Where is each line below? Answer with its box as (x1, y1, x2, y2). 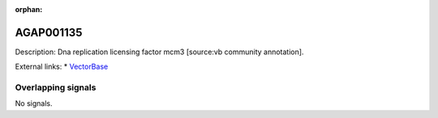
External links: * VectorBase (15, 61, 109, 72)
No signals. (15, 99, 53, 108)
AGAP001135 (15, 25, 83, 40)
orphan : (15, 5, 43, 14)
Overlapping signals (15, 82, 97, 93)
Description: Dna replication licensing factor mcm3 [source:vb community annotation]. (15, 47, 304, 57)
